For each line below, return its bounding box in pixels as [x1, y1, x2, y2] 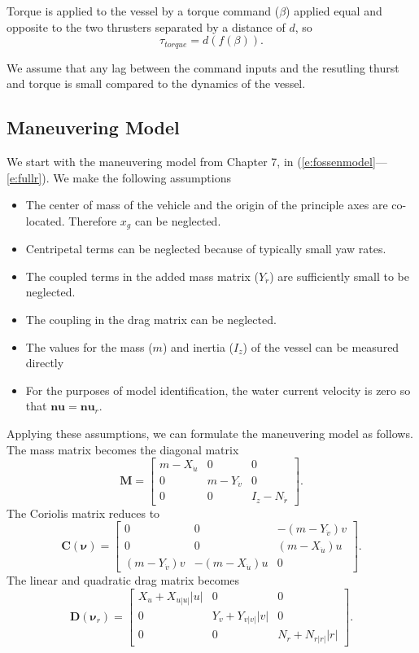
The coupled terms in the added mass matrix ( [25, 267, 259, 284]
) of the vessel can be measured [242, 338, 399, 355]
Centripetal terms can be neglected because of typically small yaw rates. [25, 240, 386, 257]
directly [25, 354, 64, 371]
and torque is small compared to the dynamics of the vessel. [7, 75, 306, 92]
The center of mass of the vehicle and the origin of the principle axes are [25, 196, 388, 213]
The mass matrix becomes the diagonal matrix [7, 440, 239, 458]
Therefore [68, 212, 117, 229]
